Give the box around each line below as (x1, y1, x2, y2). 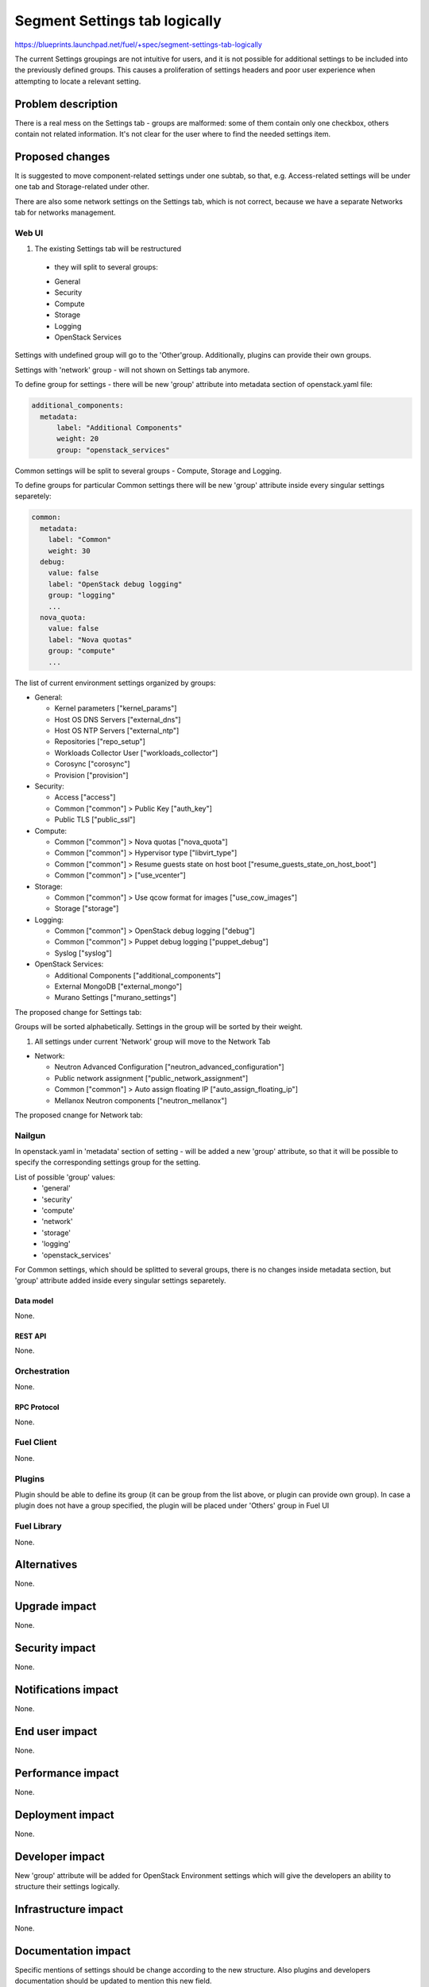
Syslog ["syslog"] (54, 948, 112, 958)
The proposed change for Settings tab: (14, 1007, 142, 1017)
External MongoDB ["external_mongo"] (54, 982, 183, 991)
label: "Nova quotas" (48, 635, 133, 644)
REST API (14, 1331, 47, 1341)
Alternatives (14, 1558, 78, 1571)
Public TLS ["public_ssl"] (54, 815, 136, 824)
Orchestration (14, 1365, 71, 1377)
